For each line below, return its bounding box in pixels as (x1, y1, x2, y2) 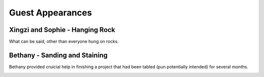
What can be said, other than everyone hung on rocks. (9, 39, 119, 45)
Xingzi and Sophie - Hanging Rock (9, 26, 115, 34)
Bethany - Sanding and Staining (9, 51, 108, 59)
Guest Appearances (9, 7, 92, 18)
